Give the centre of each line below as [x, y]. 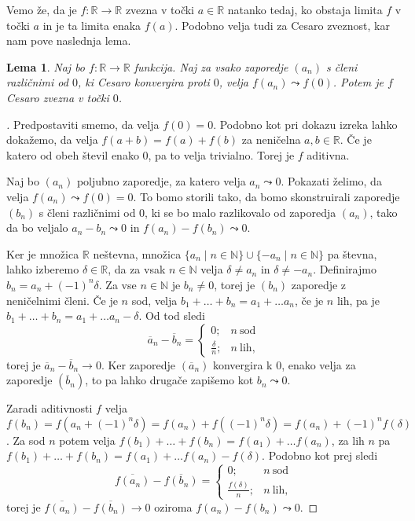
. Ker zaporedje [138, 364]
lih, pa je [358, 300]
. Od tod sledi [172, 316]
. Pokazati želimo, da [331, 181]
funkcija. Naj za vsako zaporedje [211, 66]
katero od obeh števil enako [73, 154]
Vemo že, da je [42, 9]
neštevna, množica [137, 253]
